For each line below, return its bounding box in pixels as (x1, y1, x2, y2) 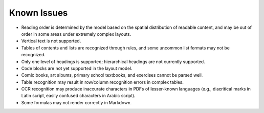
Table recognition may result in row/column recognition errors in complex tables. (21, 79, 184, 85)
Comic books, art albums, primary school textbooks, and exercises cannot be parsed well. (21, 72, 203, 78)
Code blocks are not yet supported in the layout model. (21, 65, 132, 71)
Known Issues (9, 7, 68, 18)
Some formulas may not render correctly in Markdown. (21, 99, 132, 105)
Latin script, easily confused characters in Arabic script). (21, 93, 135, 99)
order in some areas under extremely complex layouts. (21, 31, 132, 37)
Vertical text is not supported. (21, 38, 81, 44)
